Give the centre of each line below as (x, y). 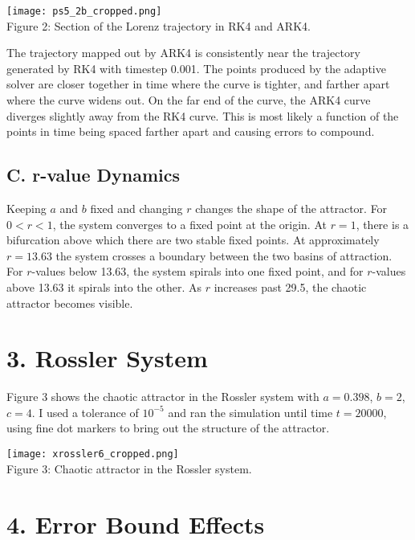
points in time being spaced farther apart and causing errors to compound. (191, 131)
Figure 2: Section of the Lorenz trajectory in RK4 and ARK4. (159, 25)
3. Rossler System (107, 358)
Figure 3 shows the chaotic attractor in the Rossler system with (163, 397)
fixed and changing (136, 209)
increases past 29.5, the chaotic (290, 286)
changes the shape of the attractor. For (291, 209)
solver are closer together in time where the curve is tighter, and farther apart (198, 84)
